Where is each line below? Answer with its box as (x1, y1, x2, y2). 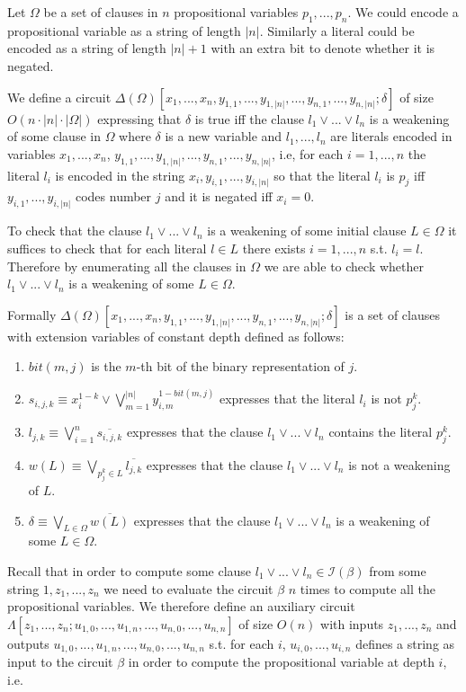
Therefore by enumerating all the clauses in (7, 256, 246, 275)
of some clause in (7, 127, 101, 146)
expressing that (97, 109, 182, 128)
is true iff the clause (194, 109, 304, 128)
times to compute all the (300, 579, 436, 598)
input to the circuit (7, 652, 113, 671)
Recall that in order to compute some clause (7, 561, 252, 580)
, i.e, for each (272, 144, 344, 163)
